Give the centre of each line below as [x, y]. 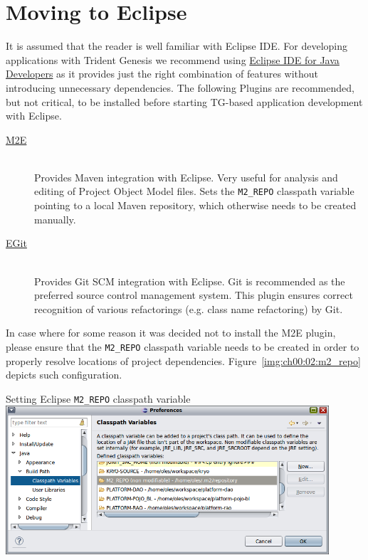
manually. [55, 219]
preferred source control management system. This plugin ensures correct [194, 295]
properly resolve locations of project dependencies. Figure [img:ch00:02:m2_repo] [183, 360]
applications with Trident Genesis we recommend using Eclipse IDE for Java [173, 59]
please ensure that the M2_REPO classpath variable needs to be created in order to [183, 346]
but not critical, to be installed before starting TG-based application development [184, 101]
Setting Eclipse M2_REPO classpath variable [98, 398]
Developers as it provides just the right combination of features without [162, 74]
